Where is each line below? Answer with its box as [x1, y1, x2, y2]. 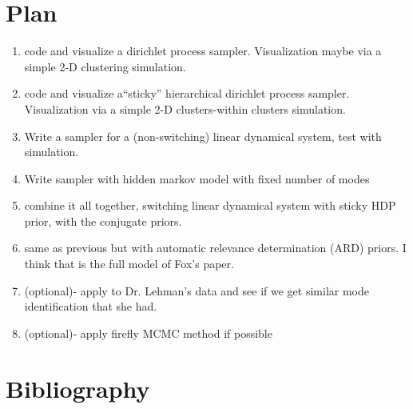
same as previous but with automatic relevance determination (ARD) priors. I [24, 239, 407, 256]
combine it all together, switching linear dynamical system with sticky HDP [24, 197, 396, 214]
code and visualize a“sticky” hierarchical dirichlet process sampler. [24, 85, 350, 102]
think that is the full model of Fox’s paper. [24, 255, 234, 272]
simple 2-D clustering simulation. [24, 58, 186, 74]
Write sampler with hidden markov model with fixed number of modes [24, 170, 370, 186]
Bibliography [6, 371, 150, 404]
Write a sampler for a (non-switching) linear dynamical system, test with [24, 127, 382, 144]
